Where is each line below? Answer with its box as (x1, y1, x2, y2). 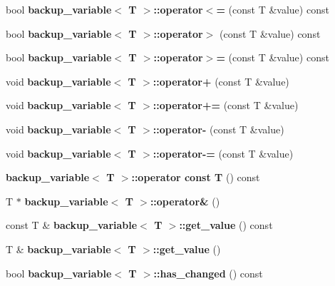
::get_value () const (179, 218, 273, 233)
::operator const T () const (131, 170, 260, 185)
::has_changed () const (153, 265, 263, 280)
